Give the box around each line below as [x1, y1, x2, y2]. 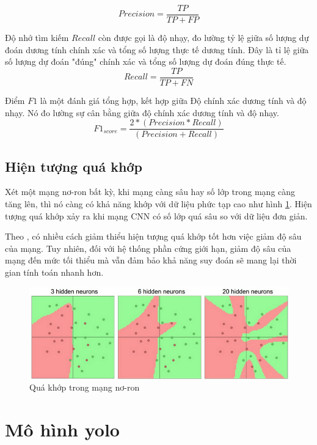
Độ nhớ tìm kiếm [5, 31, 69, 44]
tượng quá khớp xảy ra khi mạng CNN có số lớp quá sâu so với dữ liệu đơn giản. [5, 209, 308, 222]
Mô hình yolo [5, 417, 120, 442]
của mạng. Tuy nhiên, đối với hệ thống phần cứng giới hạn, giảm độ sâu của [5, 241, 291, 254]
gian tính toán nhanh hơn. [5, 265, 104, 278]
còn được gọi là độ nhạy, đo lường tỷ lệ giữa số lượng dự [98, 31, 309, 44]
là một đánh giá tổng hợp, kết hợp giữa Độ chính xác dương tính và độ [40, 94, 307, 106]
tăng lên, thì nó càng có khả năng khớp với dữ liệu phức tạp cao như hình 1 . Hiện [5, 197, 312, 210]
